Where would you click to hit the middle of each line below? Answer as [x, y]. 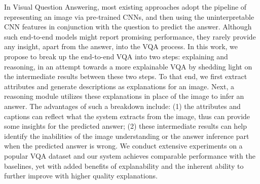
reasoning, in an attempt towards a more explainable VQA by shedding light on [128, 66]
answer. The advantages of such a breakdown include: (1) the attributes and [122, 106]
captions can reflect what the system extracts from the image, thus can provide [127, 116]
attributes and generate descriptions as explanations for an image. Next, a [119, 86]
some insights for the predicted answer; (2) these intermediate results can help [126, 126]
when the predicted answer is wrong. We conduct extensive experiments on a [123, 146]
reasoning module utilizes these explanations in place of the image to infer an [124, 96]
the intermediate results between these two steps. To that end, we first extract [126, 76]
